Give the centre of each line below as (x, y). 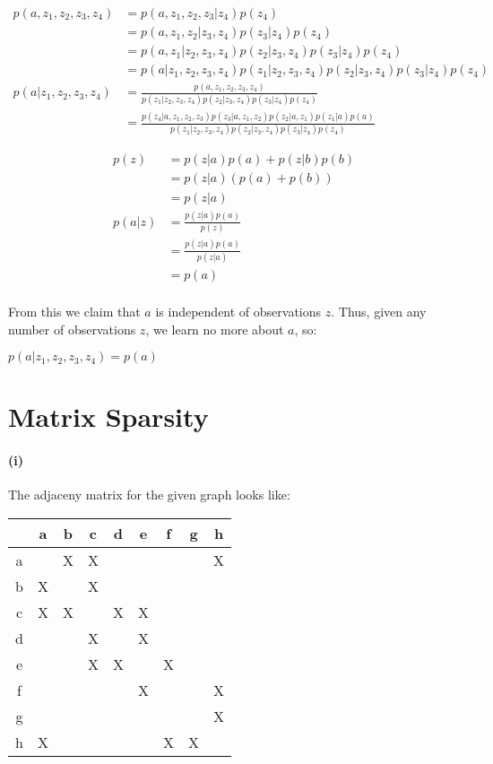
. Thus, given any (379, 311)
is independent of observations (238, 311)
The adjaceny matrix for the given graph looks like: (149, 495)
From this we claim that (74, 311)
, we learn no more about (215, 329)
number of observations (72, 329)
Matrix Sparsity (108, 417)
